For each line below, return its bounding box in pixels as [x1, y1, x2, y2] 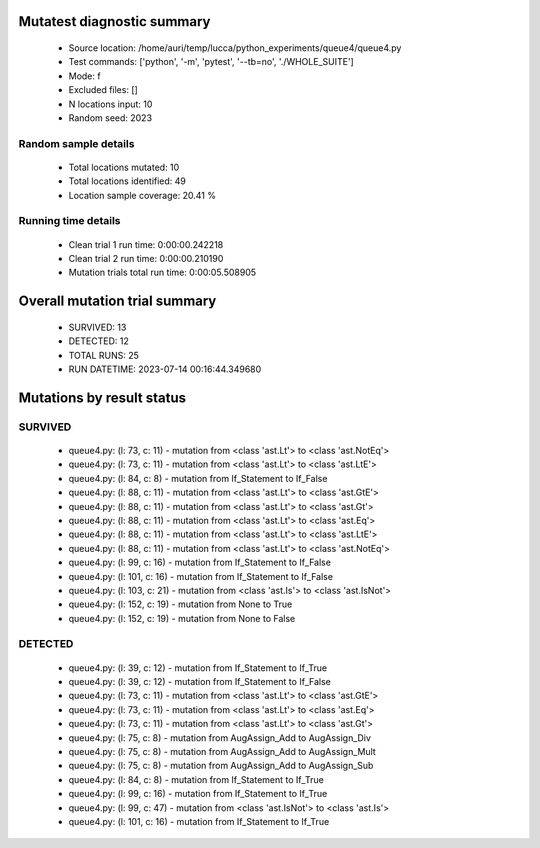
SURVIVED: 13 [68, 321, 127, 333]
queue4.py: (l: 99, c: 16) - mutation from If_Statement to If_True [68, 788, 328, 800]
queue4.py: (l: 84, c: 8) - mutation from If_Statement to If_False [68, 472, 328, 484]
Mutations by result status [18, 389, 187, 406]
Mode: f [68, 70, 101, 82]
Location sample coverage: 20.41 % [68, 189, 217, 201]
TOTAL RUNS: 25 [68, 349, 140, 361]
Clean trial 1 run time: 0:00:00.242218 [68, 238, 224, 250]
